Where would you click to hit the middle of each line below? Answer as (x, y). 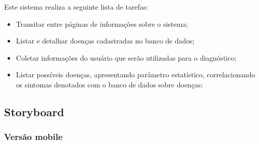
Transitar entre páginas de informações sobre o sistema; (102, 23)
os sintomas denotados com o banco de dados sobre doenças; (109, 84)
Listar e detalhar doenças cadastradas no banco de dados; (105, 41)
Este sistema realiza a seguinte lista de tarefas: (76, 7)
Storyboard (34, 111)
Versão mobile (33, 137)
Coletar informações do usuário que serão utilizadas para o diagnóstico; (126, 57)
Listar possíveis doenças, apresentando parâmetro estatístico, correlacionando (136, 75)
